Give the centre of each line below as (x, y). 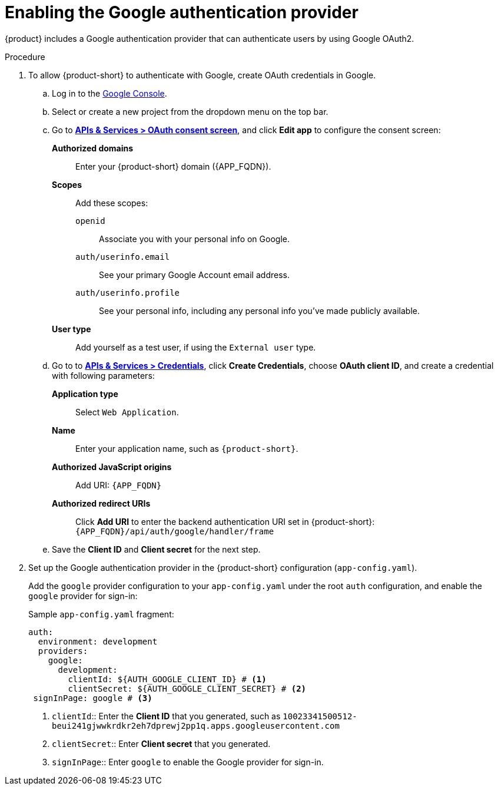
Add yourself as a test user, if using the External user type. (196, 347)
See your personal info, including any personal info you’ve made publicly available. (259, 310)
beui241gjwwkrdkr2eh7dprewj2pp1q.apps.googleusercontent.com (196, 725)
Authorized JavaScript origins (112, 467)
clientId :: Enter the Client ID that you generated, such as (166, 716)
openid (90, 221)
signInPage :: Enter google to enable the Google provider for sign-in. (188, 762)
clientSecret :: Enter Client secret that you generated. (161, 743)
